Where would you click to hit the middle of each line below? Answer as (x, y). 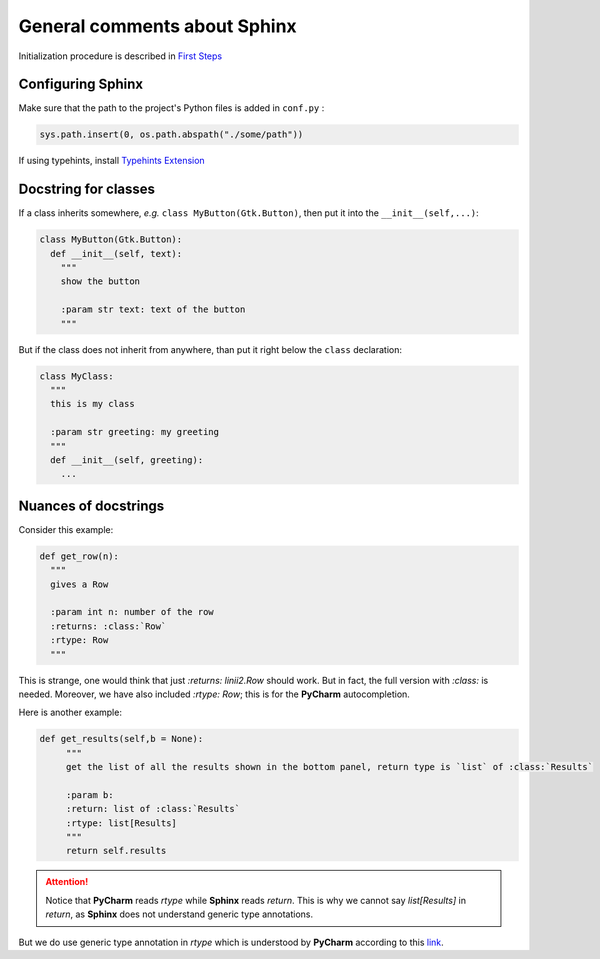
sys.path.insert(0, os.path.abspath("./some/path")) (171, 134)
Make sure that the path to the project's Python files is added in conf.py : (171, 108)
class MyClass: (76, 376)
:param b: (89, 794)
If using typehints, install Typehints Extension (111, 161)
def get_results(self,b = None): (121, 739)
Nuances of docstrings (91, 505)
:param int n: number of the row (132, 612)
